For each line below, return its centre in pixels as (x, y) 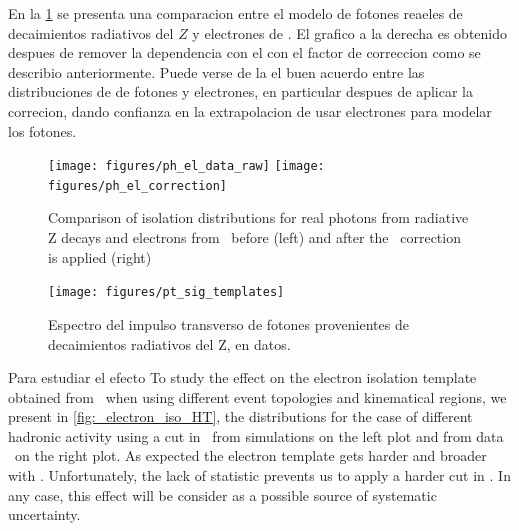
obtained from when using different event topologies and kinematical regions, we (257, 396)
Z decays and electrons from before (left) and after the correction (254, 237)
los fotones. (42, 130)
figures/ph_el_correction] (137, 185)
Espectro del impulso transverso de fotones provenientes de (228, 323)
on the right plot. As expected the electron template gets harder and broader (250, 455)
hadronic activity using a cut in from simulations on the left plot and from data (256, 435)
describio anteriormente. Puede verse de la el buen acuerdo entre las (216, 71)
